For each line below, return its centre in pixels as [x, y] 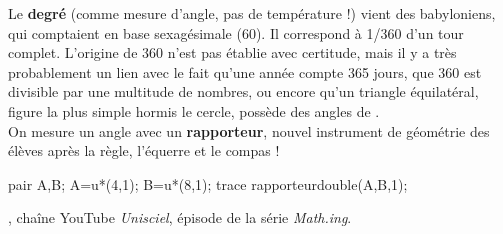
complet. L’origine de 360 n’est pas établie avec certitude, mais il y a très [232, 52]
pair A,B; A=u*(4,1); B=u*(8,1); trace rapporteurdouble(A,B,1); [208, 183]
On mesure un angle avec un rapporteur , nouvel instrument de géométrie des [249, 130]
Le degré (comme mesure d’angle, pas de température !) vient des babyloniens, [252, 13]
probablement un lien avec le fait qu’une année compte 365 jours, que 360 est [245, 71]
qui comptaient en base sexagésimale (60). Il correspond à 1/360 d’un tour [236, 32]
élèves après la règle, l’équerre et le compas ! [144, 150]
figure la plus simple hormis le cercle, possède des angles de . [194, 110]
